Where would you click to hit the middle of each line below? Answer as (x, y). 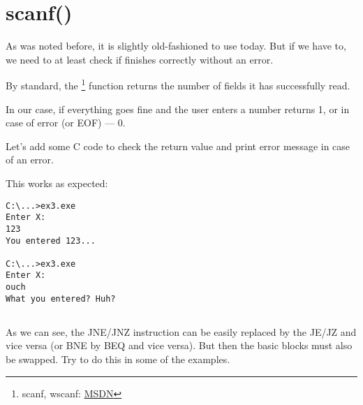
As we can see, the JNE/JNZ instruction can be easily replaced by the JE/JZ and (181, 331)
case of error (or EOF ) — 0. (66, 123)
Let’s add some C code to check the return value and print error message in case (178, 146)
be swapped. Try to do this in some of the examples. (118, 359)
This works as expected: (57, 183)
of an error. (30, 160)
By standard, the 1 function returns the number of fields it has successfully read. (178, 84)
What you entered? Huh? (61, 299)
